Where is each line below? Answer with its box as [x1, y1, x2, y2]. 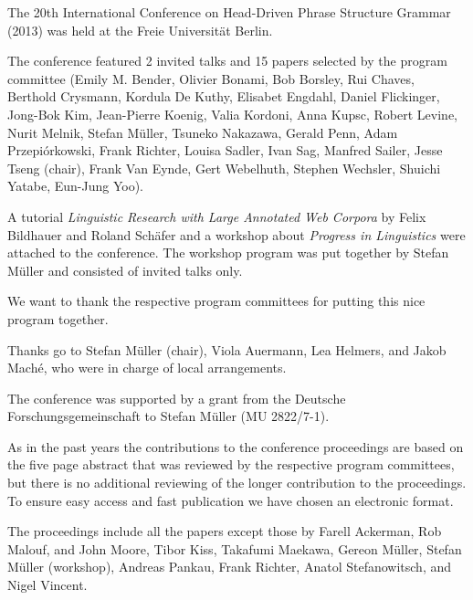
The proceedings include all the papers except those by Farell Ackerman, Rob [7, 521, 442, 541]
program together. [7, 309, 109, 328]
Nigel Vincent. [7, 575, 88, 595]
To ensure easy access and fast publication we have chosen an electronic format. [7, 490, 454, 510]
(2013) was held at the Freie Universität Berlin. [7, 20, 273, 39]
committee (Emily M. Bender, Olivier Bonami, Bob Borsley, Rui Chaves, [7, 68, 415, 88]
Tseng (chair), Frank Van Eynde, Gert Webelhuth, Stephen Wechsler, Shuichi [7, 158, 441, 177]
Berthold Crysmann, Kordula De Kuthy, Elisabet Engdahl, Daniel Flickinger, [7, 87, 440, 106]
